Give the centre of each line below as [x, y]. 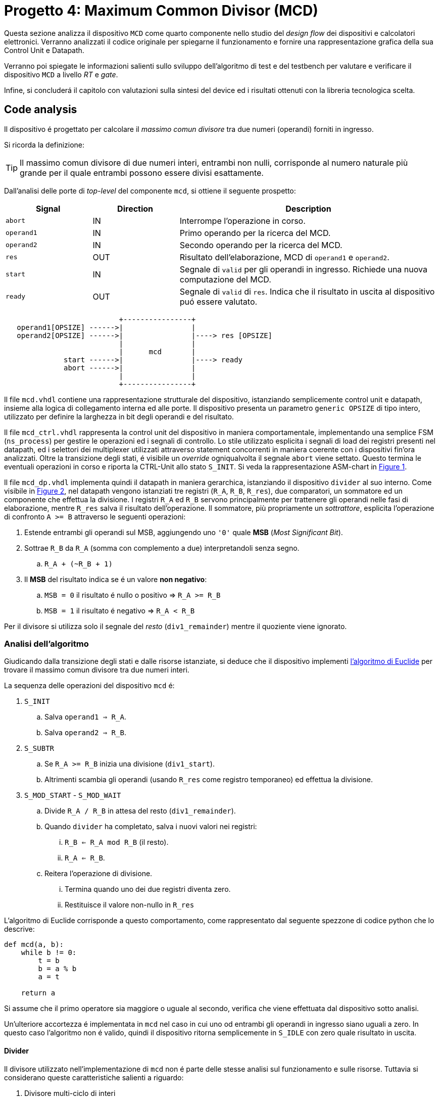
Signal [48, 208]
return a [38, 993]
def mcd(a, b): [34, 945]
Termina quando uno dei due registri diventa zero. [148, 889]
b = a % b [57, 969]
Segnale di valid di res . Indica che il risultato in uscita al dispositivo [307, 291]
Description [308, 208]
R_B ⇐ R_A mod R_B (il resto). [117, 842]
